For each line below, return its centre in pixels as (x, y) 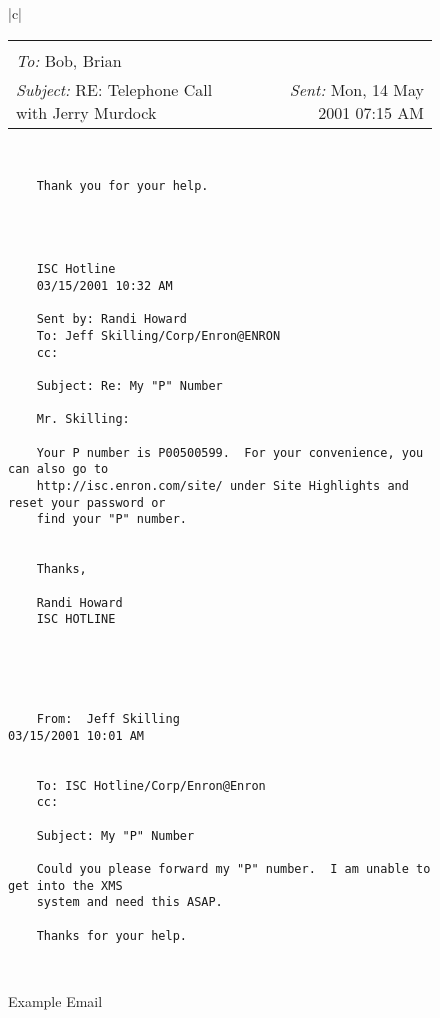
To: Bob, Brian (69, 60)
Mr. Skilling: (83, 419)
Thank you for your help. (122, 186)
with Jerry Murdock (86, 112)
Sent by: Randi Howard (111, 319)
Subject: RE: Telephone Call (114, 89)
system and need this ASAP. (129, 902)
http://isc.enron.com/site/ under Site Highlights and (222, 486)
